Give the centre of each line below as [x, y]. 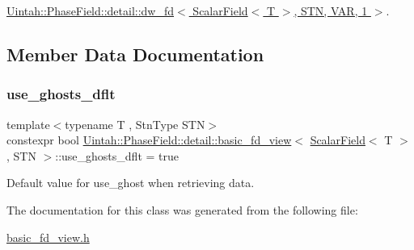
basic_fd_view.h [48, 237]
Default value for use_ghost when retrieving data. [131, 183]
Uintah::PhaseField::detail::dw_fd [91, 10]
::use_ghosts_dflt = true [117, 155]
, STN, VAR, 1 [331, 10]
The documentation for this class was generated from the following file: [182, 209]
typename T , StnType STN [135, 124]
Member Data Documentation [135, 54]
